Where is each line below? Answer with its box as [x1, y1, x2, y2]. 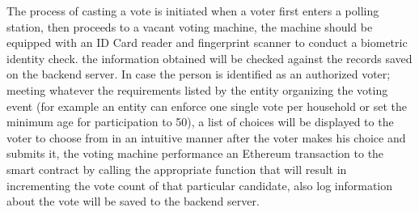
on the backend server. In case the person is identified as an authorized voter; [6, 66, 391, 83]
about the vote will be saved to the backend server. [6, 193, 260, 210]
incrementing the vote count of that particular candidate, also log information [6, 176, 393, 193]
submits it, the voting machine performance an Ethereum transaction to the [6, 145, 384, 162]
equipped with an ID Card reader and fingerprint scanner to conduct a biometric [6, 34, 408, 51]
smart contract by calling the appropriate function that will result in [6, 160, 347, 177]
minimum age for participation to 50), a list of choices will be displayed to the [6, 113, 394, 130]
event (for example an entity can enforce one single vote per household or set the [6, 97, 408, 114]
